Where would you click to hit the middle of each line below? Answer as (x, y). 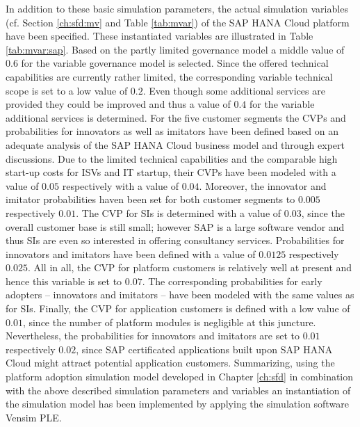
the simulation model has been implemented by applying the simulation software (177, 404)
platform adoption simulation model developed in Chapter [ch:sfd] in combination (180, 377)
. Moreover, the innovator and (263, 185)
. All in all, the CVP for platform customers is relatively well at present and (190, 267)
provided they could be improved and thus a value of (118, 104)
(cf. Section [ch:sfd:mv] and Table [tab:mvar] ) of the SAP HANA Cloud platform (178, 22)
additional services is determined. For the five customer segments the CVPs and (176, 117)
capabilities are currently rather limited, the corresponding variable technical (169, 76)
